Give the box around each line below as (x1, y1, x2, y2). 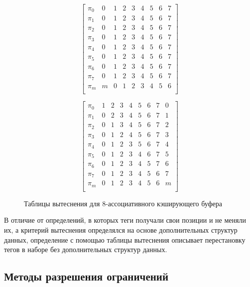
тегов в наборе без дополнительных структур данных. (4, 244, 167, 255)
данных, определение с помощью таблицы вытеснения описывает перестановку (4, 234, 246, 245)
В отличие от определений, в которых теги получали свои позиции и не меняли (4, 215, 246, 225)
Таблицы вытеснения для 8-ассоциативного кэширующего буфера (24, 198, 223, 208)
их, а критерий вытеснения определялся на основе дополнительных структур (4, 225, 238, 235)
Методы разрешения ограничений (4, 269, 169, 284)
